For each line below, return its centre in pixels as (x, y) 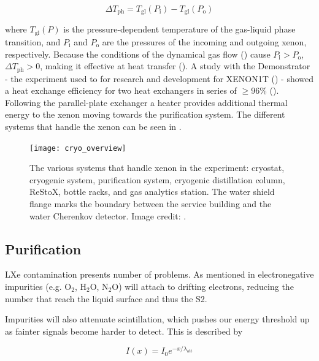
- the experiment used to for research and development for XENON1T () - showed (159, 78)
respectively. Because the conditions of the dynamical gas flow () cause (138, 54)
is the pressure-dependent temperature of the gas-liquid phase (179, 29)
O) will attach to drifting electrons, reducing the (203, 286)
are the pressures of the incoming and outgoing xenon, (204, 41)
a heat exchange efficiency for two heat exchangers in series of (121, 90)
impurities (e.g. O (38, 286)
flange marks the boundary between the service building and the (151, 203)
